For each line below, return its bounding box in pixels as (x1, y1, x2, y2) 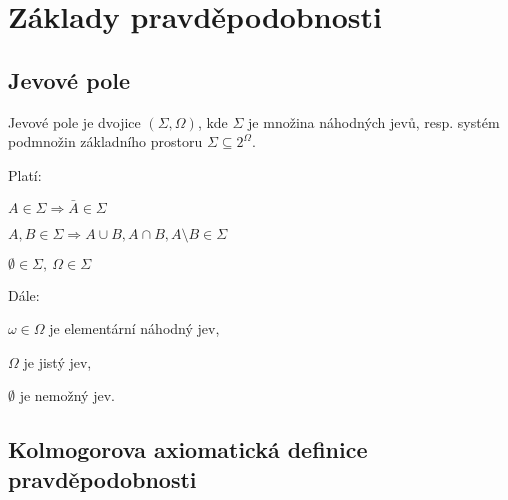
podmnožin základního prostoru (8, 131, 203, 152)
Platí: (8, 164, 42, 185)
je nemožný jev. (19, 385, 115, 406)
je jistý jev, (23, 351, 92, 372)
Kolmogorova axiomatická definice (8, 434, 368, 465)
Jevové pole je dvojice (8, 111, 141, 132)
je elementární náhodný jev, (49, 318, 220, 339)
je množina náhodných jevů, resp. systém (248, 111, 500, 132)
